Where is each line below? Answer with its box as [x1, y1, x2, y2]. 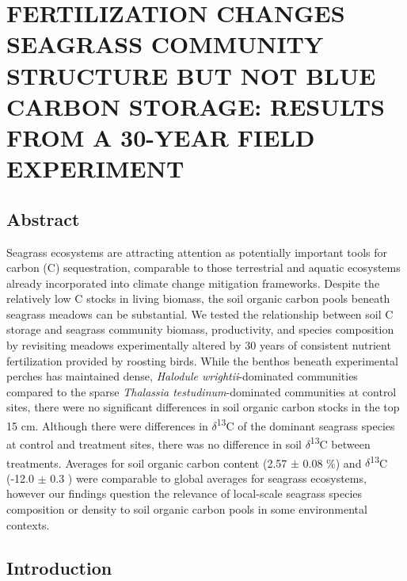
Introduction [6, 555, 112, 579]
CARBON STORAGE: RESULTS [6, 90, 385, 122]
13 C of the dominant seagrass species [216, 415, 395, 434]
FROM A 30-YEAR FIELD [6, 120, 315, 153]
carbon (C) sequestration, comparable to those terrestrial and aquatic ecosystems [6, 259, 401, 276]
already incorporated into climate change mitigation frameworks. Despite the [6, 274, 380, 291]
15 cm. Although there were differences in [6, 417, 208, 434]
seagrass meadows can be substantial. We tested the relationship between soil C [6, 305, 394, 322]
